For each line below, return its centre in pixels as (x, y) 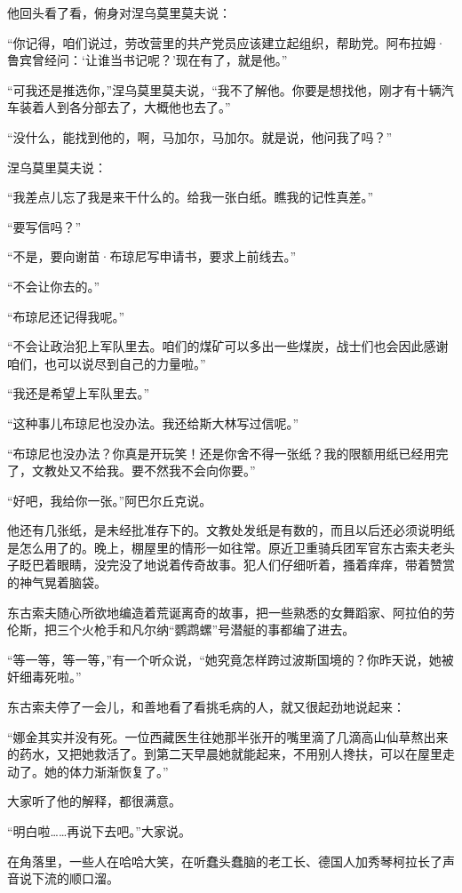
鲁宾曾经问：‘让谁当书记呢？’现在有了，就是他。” (147, 60)
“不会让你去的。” (54, 286)
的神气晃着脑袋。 (57, 582)
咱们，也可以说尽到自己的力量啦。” (107, 363)
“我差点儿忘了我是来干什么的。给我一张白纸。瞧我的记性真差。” (191, 197)
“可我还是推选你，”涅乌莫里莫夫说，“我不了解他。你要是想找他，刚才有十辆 (224, 89)
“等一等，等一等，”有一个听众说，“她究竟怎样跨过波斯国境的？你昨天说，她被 (231, 659)
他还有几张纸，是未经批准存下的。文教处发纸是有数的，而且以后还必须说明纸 (231, 530)
